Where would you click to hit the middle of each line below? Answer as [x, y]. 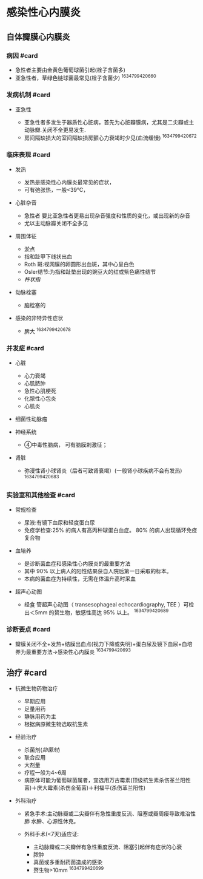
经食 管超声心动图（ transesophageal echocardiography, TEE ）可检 [109, 604]
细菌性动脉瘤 [31, 419]
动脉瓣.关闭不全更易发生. [55, 130]
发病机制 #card [28, 95]
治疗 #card [27, 672]
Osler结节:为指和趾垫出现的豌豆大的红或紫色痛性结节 [90, 271]
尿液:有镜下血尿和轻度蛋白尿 [59, 522]
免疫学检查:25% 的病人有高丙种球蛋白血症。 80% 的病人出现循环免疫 [111, 530]
